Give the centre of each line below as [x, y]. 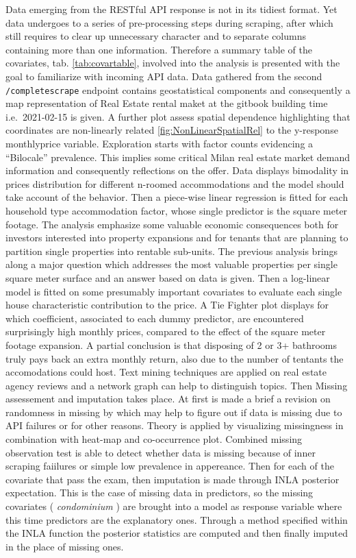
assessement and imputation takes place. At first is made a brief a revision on [168, 399]
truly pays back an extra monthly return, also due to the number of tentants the [175, 358]
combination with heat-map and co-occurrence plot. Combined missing [154, 439]
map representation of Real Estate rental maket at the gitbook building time [167, 103]
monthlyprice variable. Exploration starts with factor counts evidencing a [160, 143]
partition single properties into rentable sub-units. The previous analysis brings [172, 251]
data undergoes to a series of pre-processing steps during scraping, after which [169, 22]
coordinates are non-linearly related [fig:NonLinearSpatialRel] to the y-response [172, 130]
